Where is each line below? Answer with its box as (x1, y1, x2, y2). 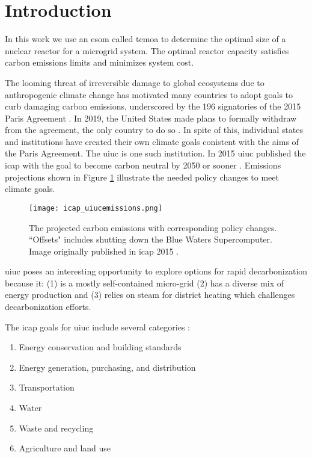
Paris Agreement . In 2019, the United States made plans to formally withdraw (5, 111, 297, 124)
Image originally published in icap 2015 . (29, 244, 179, 257)
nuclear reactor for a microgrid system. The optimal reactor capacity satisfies (5, 44, 289, 57)
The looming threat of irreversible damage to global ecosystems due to (5, 76, 265, 88)
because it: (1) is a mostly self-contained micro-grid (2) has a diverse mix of (5, 276, 284, 289)
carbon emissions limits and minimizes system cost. (5, 56, 194, 69)
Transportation (19, 381, 75, 394)
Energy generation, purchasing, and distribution (19, 361, 196, 373)
